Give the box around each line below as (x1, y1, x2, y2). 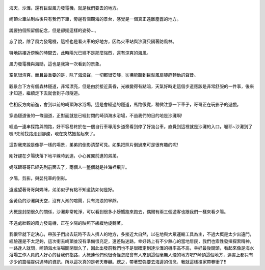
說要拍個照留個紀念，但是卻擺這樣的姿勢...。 (9, 27, 99, 33)
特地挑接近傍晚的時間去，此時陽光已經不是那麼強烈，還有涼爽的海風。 (9, 50, 151, 56)
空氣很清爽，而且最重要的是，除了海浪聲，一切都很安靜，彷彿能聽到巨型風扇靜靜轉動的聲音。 (9, 72, 198, 78)
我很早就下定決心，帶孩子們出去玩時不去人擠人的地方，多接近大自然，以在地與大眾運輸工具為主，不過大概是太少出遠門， (9, 231, 254, 237)
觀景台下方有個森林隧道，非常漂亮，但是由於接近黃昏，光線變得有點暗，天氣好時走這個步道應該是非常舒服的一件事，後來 (9, 83, 254, 89)
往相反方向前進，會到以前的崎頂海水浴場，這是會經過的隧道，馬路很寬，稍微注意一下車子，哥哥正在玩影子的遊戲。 (9, 101, 241, 107)
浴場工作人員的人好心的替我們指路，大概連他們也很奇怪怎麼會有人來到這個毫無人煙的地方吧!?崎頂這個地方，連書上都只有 (9, 252, 254, 258)
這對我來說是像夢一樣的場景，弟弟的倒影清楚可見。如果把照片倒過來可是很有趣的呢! (9, 142, 179, 148)
